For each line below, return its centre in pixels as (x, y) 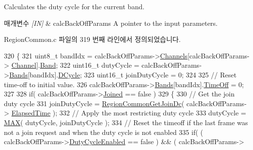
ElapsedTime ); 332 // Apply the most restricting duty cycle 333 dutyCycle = (129, 113)
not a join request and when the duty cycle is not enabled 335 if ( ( (104, 132)
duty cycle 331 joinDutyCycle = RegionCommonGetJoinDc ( (94, 103)
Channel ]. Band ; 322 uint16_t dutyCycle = (75, 65)
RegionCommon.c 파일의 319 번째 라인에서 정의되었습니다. (92, 39)
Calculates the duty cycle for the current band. (74, 6)
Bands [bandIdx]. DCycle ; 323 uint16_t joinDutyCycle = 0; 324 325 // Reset (123, 74)
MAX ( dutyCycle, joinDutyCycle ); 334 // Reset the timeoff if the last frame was (126, 122)
